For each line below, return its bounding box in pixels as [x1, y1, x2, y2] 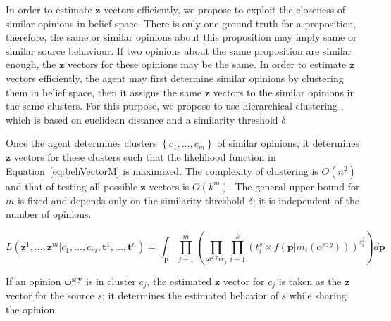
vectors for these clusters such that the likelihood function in [13, 149, 276, 164]
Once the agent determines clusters [6, 136, 157, 150]
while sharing [289, 288, 347, 303]
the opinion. [6, 301, 58, 316]
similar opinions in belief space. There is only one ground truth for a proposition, [6, 15, 356, 30]
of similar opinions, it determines [217, 136, 359, 150]
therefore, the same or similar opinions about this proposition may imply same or [6, 30, 357, 44]
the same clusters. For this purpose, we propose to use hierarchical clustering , [6, 98, 344, 113]
